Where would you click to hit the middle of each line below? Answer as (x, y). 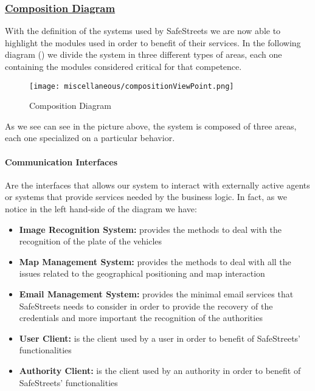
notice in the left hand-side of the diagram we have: (101, 209)
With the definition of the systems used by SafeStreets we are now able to (143, 31)
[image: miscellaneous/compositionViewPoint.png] (132, 86)
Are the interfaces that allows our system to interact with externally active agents (157, 185)
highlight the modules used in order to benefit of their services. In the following (153, 42)
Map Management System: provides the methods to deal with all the (155, 261)
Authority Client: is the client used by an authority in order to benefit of (160, 370)
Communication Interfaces (61, 161)
